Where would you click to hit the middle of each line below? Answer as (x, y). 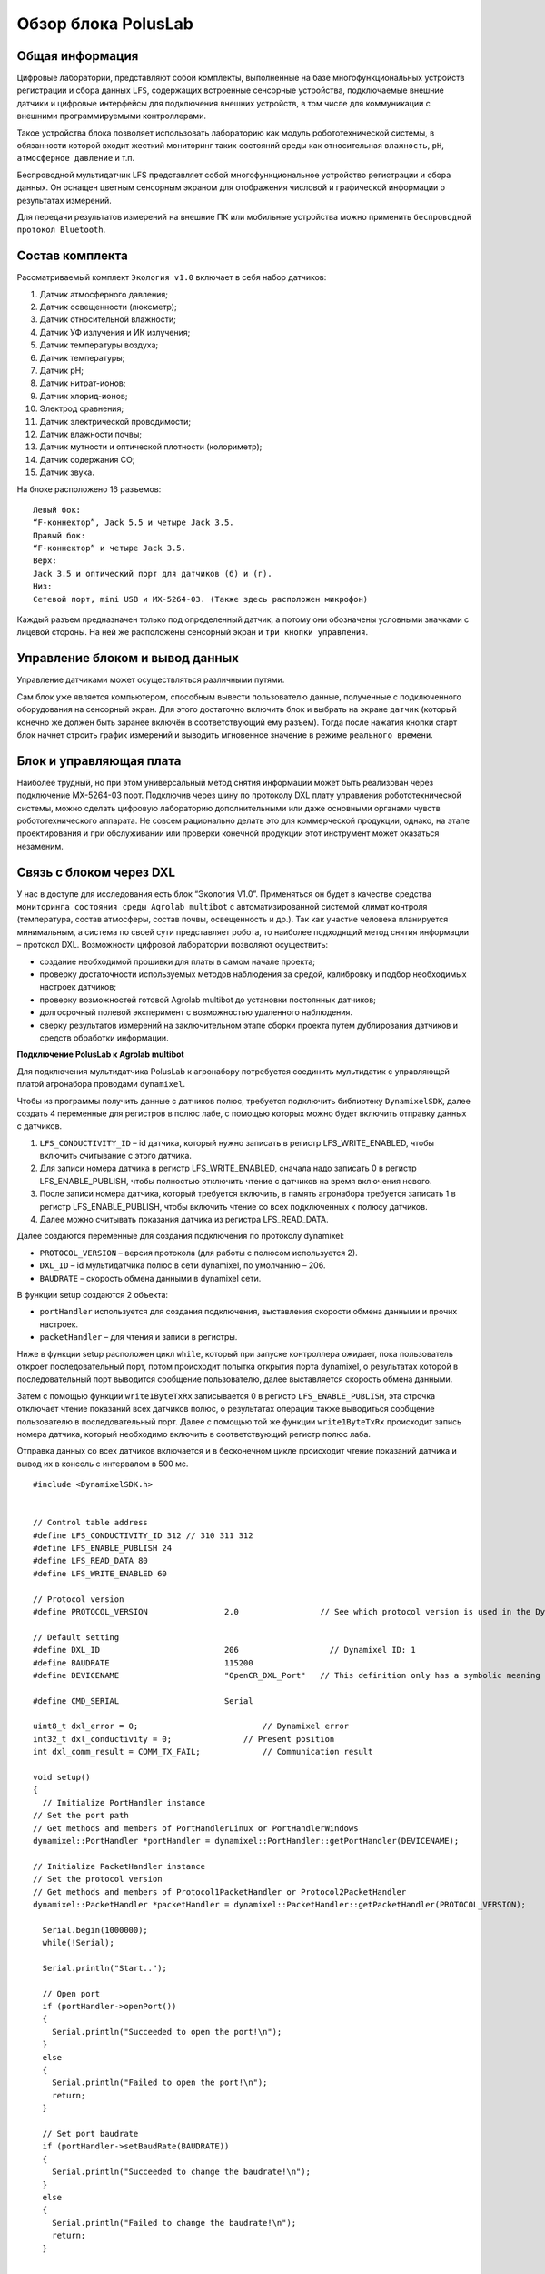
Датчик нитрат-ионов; (83, 383)
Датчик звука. (67, 472)
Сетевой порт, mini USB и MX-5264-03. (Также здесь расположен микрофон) (201, 599)
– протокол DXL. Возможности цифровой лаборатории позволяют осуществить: (173, 945)
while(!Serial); (79, 1943)
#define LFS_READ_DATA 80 (91, 1561)
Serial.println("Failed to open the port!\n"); (159, 2083)
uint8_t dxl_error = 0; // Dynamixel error (191, 1726)
